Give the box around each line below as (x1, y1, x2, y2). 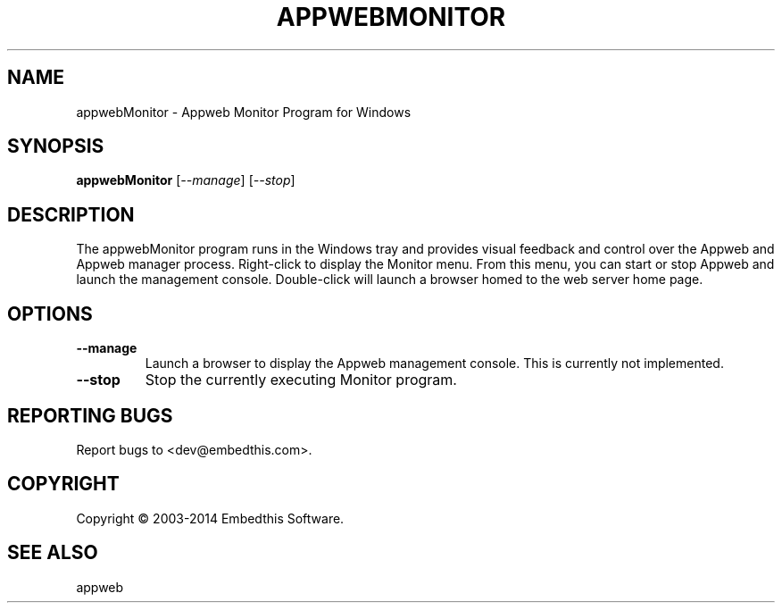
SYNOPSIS (7, 135, 104, 158)
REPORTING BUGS (7, 404, 173, 427)
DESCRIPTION (7, 203, 135, 226)
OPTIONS (7, 302, 93, 325)
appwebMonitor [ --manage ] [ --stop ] (76, 172, 295, 188)
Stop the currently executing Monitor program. (145, 371, 457, 389)
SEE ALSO (7, 541, 98, 564)
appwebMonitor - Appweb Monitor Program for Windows (76, 104, 412, 120)
